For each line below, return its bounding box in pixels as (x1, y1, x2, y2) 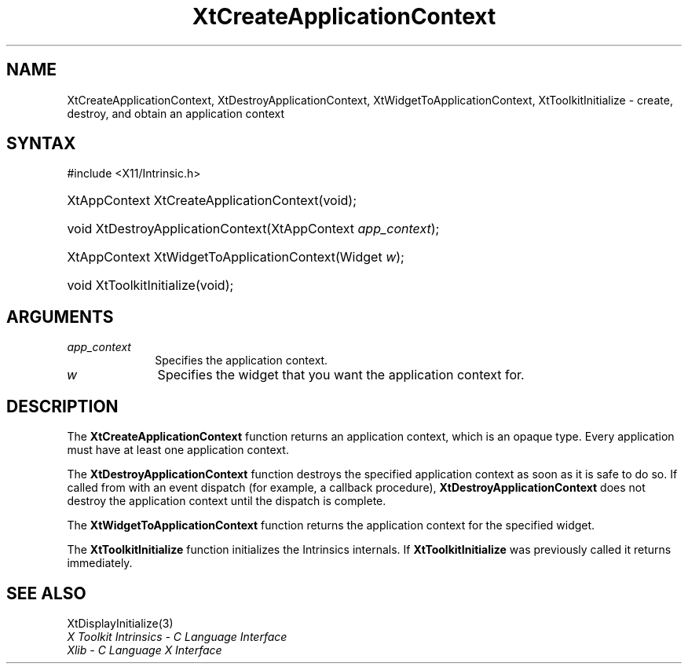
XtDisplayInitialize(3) (67, 616, 174, 630)
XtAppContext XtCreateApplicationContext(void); (67, 192, 357, 209)
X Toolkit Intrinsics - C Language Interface (67, 629, 287, 643)
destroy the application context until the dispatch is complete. (67, 494, 386, 508)
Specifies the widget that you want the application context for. (157, 367, 525, 383)
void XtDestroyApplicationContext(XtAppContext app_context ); (67, 221, 440, 237)
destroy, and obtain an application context (67, 106, 285, 120)
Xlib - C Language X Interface (67, 643, 222, 657)
